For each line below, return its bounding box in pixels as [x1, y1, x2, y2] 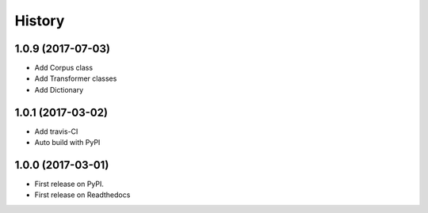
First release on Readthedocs [34, 190, 131, 200]
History [14, 12, 65, 29]
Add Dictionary [34, 85, 84, 94]
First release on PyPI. [34, 179, 105, 189]
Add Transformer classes [34, 74, 117, 83]
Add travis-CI [34, 127, 78, 136]
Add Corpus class [34, 63, 94, 73]
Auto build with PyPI [34, 138, 101, 147]
